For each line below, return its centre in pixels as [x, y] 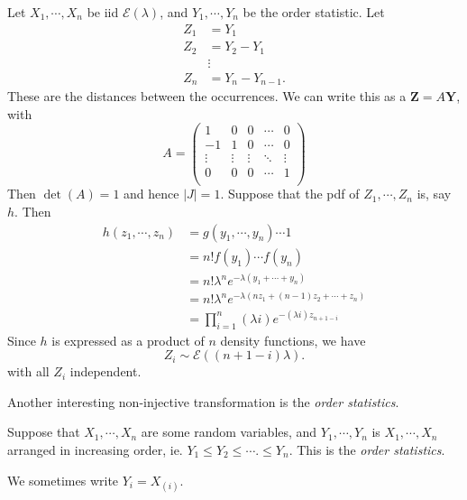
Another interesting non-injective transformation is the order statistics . [203, 401]
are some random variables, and [229, 432]
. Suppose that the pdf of [290, 194]
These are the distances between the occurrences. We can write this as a [207, 96]
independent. [105, 371]
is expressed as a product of [128, 340]
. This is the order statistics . [367, 450]
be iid [103, 12]
